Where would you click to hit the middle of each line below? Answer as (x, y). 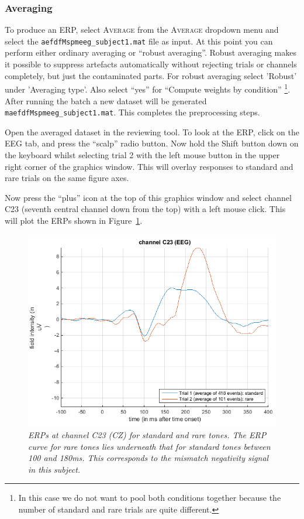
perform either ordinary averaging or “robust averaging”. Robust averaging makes (151, 52)
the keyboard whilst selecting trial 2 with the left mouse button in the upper (142, 154)
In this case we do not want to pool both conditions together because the (150, 498)
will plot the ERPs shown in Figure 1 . (74, 220)
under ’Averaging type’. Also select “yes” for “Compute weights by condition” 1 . (148, 88)
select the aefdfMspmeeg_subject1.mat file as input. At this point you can (139, 41)
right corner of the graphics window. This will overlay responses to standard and (149, 166)
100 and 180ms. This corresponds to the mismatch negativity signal (148, 458)
